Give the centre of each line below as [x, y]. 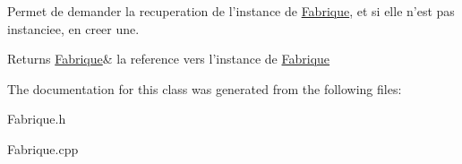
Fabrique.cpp [43, 148]
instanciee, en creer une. [73, 28]
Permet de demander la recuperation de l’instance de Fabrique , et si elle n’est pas [231, 11]
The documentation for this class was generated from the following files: [205, 88]
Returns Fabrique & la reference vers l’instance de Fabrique [169, 59]
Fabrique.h [37, 119]
